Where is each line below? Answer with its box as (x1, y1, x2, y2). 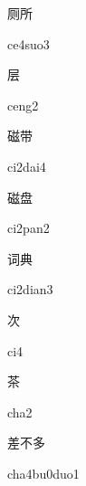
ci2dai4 (7, 156, 46, 175)
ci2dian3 (7, 280, 53, 299)
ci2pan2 (7, 218, 50, 238)
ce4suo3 (7, 34, 50, 53)
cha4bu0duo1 (7, 463, 80, 482)
